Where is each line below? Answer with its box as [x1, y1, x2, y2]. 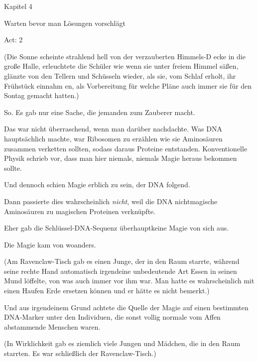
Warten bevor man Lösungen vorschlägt [4, 17, 126, 28]
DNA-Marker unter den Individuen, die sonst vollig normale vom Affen [4, 312, 221, 322]
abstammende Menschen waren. [4, 321, 101, 332]
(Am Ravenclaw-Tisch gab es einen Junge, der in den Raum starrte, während [4, 256, 240, 266]
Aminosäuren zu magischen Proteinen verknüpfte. [4, 206, 156, 216]
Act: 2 [4, 34, 23, 45]
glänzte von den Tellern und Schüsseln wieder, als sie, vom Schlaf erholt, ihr [4, 70, 236, 81]
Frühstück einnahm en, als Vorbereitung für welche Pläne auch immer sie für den [4, 80, 252, 91]
